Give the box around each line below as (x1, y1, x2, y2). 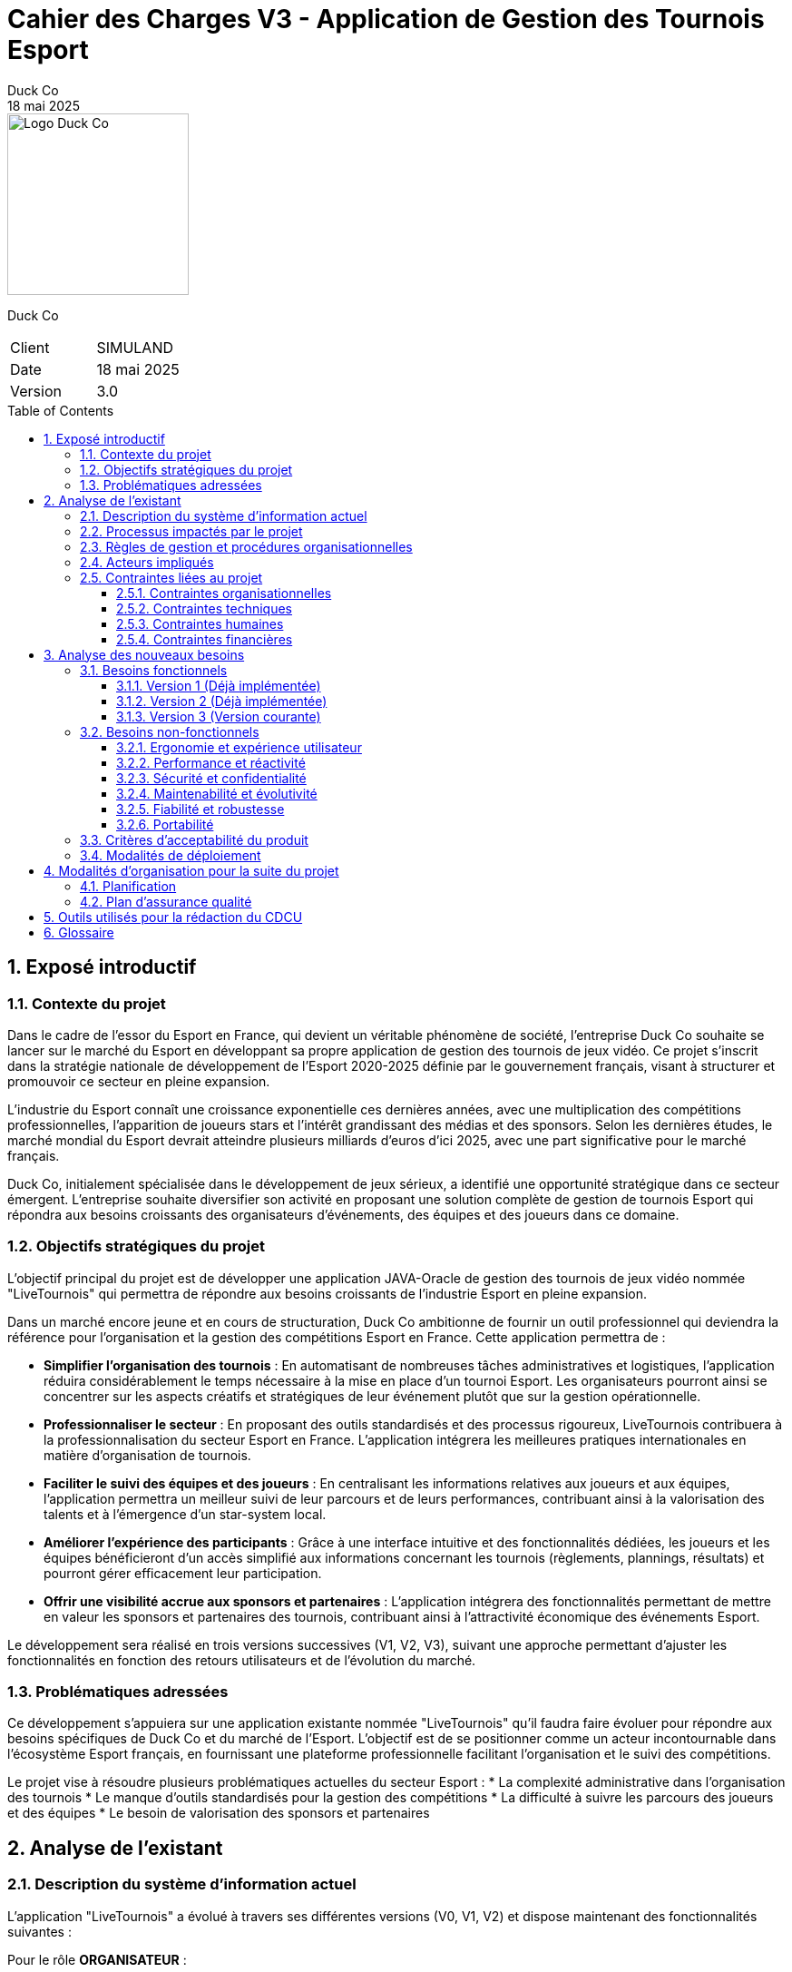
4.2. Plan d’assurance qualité (80, 893, 252, 909)
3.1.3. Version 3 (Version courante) (116, 708, 321, 724)
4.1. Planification (80, 878, 177, 894)
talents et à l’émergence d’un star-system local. (44, 1506, 327, 1522)
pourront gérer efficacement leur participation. (44, 1565, 322, 1581)
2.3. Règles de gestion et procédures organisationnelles (80, 538, 413, 554)
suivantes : (7, 1923, 72, 1939)
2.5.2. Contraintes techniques (116, 600, 292, 616)
